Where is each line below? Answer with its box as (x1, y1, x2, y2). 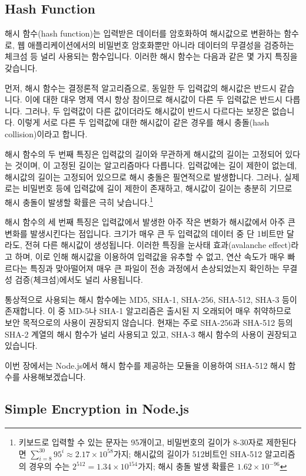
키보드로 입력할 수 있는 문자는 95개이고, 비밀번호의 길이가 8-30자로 (18, 436, 264, 448)
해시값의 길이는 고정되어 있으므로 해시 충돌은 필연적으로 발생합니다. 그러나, (5, 170, 282, 183)
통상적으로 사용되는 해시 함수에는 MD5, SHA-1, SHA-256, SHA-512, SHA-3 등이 (5, 293, 297, 305)
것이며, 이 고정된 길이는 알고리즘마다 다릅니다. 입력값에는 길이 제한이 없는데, (15, 159, 297, 171)
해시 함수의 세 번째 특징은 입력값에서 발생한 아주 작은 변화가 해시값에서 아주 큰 (5, 216, 295, 228)
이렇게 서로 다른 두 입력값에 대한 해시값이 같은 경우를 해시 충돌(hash (17, 116, 270, 128)
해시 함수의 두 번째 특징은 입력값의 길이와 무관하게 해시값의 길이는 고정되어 (5, 147, 282, 160)
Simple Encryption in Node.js (5, 399, 189, 418)
